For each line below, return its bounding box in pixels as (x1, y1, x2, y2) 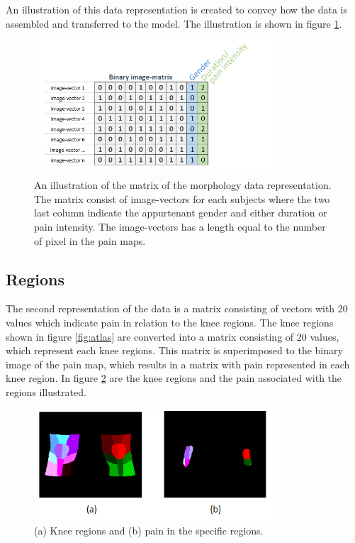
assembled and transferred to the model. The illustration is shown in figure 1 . (6, 16, 342, 31)
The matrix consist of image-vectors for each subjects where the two (34, 191, 330, 206)
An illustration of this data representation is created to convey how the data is (6, 2, 347, 16)
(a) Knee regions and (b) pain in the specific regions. (34, 522, 264, 537)
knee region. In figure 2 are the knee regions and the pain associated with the (6, 371, 342, 385)
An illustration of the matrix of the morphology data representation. (34, 177, 332, 192)
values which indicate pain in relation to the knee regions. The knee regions (6, 314, 334, 329)
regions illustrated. (6, 384, 86, 399)
